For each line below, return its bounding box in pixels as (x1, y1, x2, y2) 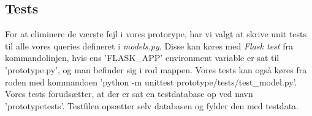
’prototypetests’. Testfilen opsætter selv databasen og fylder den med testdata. (5, 99, 299, 112)
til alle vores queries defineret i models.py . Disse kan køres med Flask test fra (5, 39, 293, 52)
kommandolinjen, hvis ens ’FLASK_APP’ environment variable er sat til (5, 51, 280, 64)
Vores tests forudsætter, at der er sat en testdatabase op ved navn (5, 87, 253, 100)
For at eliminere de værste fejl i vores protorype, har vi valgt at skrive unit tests (5, 27, 307, 40)
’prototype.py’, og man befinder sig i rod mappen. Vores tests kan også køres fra (5, 63, 307, 76)
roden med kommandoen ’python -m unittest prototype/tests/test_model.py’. (5, 75, 297, 88)
